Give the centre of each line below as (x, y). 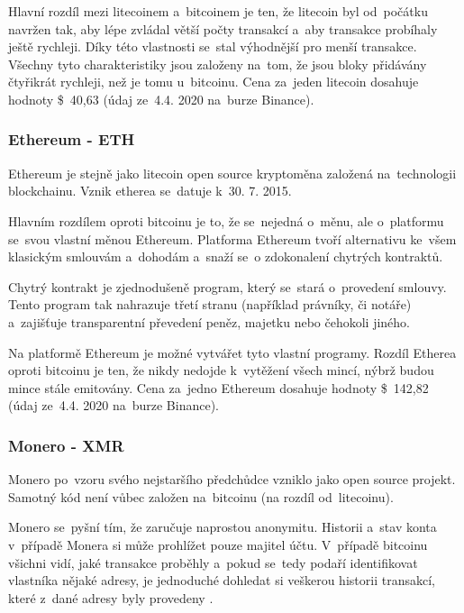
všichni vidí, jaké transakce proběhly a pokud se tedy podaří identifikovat (213, 562)
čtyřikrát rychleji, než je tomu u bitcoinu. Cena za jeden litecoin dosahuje (214, 82)
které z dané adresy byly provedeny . (111, 597)
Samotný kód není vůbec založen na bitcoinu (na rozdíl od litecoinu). (201, 496)
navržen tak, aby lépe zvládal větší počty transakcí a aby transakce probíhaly (223, 28)
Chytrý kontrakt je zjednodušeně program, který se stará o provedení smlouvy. (227, 286)
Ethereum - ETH (72, 139)
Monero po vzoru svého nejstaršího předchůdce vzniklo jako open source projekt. (232, 479)
